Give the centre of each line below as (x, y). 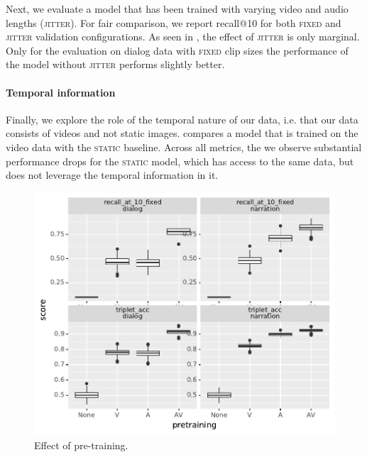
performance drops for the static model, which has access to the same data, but (180, 161)
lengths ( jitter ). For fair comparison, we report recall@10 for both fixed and (174, 22)
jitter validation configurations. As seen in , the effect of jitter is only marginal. (183, 37)
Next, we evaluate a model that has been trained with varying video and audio (177, 9)
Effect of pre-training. (81, 445)
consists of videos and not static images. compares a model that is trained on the (182, 133)
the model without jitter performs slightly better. (115, 64)
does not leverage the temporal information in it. (112, 175)
